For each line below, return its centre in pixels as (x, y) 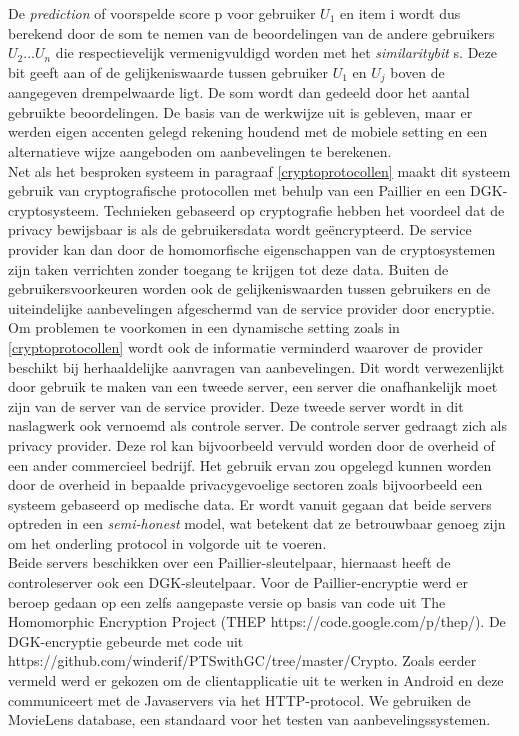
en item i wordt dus (400, 13)
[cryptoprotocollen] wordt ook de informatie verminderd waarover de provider (245, 346)
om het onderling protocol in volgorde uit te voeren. (167, 542)
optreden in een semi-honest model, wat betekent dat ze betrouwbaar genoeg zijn (257, 523)
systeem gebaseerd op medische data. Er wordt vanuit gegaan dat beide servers (250, 503)
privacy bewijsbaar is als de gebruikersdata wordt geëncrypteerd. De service (240, 229)
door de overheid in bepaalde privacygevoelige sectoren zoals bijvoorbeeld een (245, 484)
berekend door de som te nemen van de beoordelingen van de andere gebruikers (251, 32)
